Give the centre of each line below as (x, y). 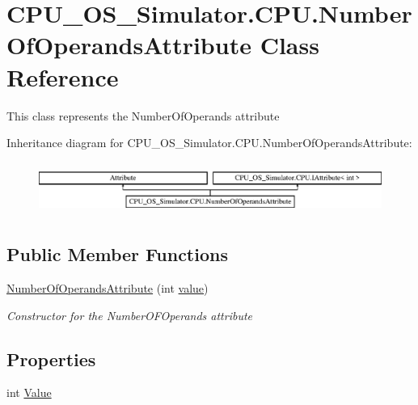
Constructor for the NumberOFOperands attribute (130, 315)
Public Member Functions (117, 254)
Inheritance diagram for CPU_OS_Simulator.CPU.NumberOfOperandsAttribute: (209, 143)
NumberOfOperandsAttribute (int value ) (108, 288)
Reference (63, 76)
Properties (51, 359)
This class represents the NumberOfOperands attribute (143, 115)
